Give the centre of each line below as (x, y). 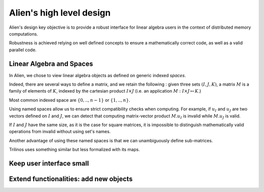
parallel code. (23, 50)
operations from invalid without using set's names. (60, 132)
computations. (24, 34)
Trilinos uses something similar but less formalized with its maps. (75, 150)
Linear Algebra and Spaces (51, 64)
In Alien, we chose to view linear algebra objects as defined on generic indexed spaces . (98, 75)
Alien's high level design (60, 13)
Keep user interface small (49, 163)
